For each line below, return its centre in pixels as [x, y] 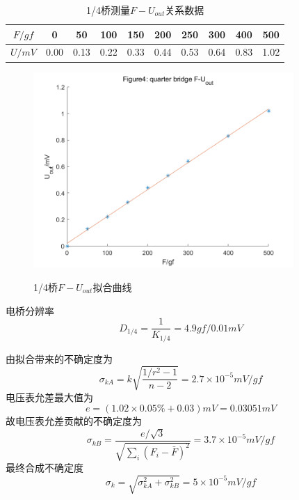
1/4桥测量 [108, 10]
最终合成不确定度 [45, 468]
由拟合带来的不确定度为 [59, 358]
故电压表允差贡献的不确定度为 [74, 421]
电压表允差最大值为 [49, 397]
